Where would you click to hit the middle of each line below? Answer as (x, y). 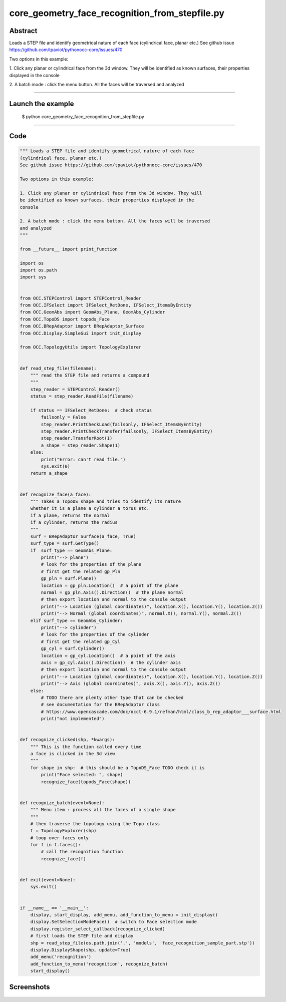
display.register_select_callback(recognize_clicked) (98, 929)
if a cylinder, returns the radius (74, 523)
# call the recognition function (82, 852)
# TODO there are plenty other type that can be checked (112, 698)
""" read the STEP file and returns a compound (90, 375)
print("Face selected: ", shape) (82, 775)
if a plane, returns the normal (70, 515)
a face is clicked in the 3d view (73, 754)
